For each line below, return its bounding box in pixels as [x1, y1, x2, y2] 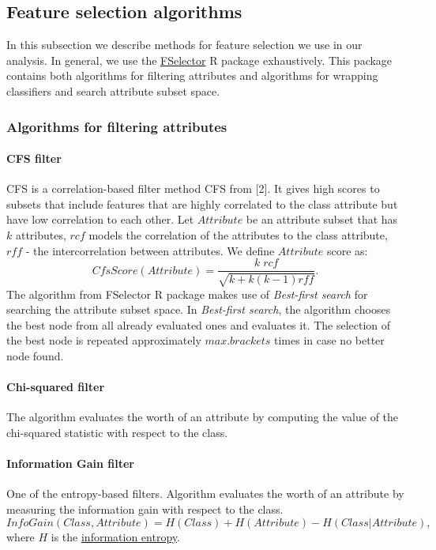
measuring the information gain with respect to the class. [6, 500, 284, 517]
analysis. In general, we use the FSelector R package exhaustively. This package [6, 51, 393, 68]
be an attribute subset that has [246, 211, 398, 228]
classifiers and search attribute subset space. [6, 82, 220, 99]
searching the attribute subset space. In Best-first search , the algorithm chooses [6, 301, 391, 318]
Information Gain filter [6, 455, 134, 472]
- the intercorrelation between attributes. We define [25, 242, 275, 258]
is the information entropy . [51, 528, 180, 544]
